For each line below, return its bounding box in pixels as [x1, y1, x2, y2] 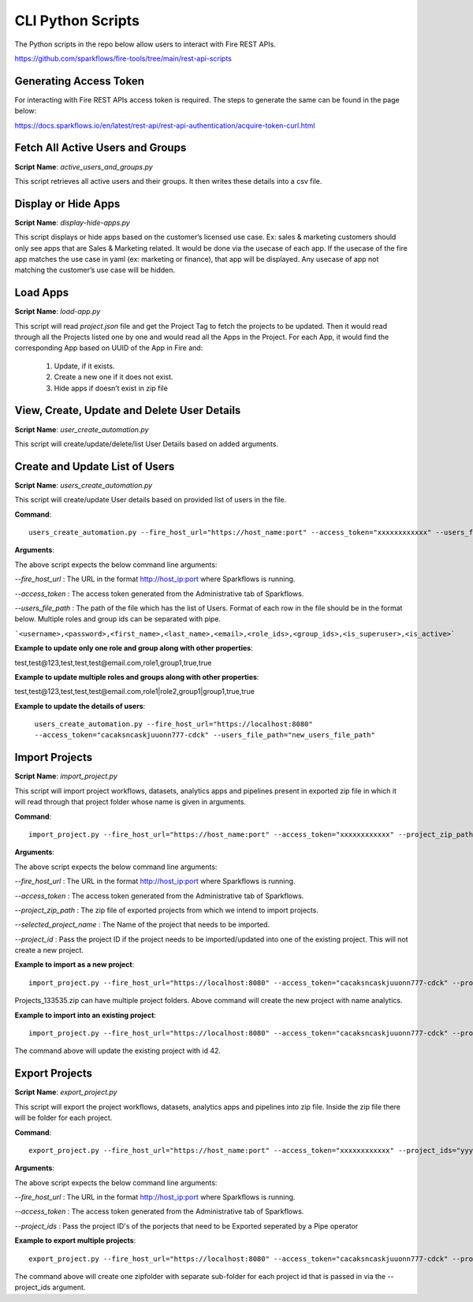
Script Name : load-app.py [14, 307, 101, 316]
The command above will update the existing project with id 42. [14, 1046, 221, 1056]
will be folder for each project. [14, 1113, 113, 1123]
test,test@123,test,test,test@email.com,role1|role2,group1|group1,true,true [14, 687, 255, 696]
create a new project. [14, 946, 84, 955]
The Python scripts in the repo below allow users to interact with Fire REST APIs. [14, 39, 276, 49]
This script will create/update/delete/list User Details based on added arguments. [14, 438, 279, 449]
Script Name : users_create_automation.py [14, 480, 153, 490]
